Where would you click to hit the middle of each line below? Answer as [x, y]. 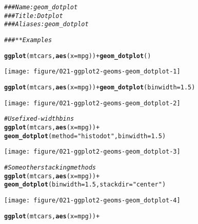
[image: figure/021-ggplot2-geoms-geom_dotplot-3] [92, 152]
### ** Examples [28, 40]
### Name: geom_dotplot [41, 7]
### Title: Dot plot [34, 16]
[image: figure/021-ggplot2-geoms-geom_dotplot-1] [92, 72]
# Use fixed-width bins [39, 119]
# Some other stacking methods [50, 167]
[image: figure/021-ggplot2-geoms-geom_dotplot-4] [92, 200]
